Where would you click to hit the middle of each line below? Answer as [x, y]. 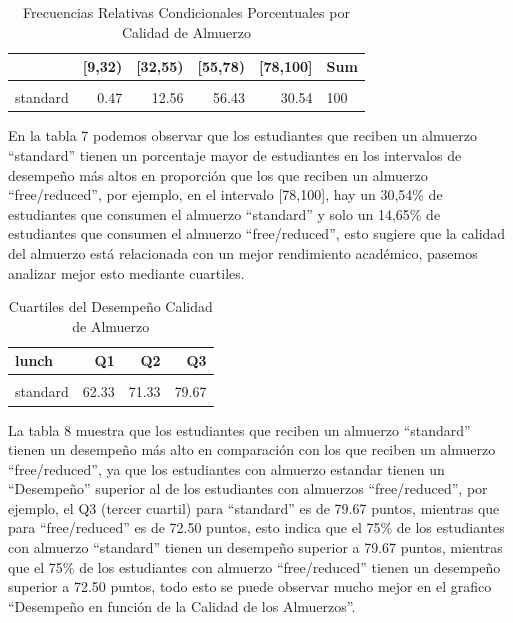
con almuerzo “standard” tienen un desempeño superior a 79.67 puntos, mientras [255, 547]
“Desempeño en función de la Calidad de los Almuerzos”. [182, 605]
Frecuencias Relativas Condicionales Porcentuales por [186, 12]
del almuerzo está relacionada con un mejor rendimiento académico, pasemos [243, 252]
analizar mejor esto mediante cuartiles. [126, 272]
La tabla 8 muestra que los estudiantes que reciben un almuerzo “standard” [239, 429]
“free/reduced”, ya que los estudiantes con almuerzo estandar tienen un [226, 468]
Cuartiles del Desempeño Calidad [110, 306]
